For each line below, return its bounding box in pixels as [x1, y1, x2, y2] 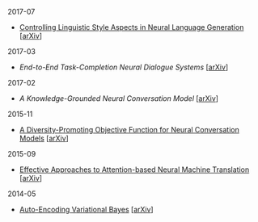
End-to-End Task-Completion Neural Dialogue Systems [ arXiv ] [19, 62, 229, 72]
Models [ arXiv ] [19, 133, 70, 143]
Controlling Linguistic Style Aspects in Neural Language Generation [19, 23, 244, 31]
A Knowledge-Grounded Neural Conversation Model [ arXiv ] [19, 94, 219, 103]
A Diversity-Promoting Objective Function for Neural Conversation [19, 125, 239, 134]
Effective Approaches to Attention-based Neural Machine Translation [19, 165, 250, 174]
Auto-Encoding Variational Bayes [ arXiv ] [19, 205, 154, 214]
